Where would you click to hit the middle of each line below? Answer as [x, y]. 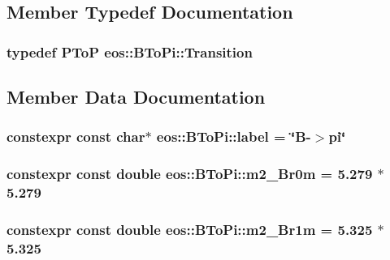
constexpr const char [76, 136]
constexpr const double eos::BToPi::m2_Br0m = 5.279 [190, 174]
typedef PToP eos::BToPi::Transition [130, 51]
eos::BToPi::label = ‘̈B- [234, 136]
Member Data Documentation [136, 97]
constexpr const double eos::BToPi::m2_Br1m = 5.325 [190, 229]
